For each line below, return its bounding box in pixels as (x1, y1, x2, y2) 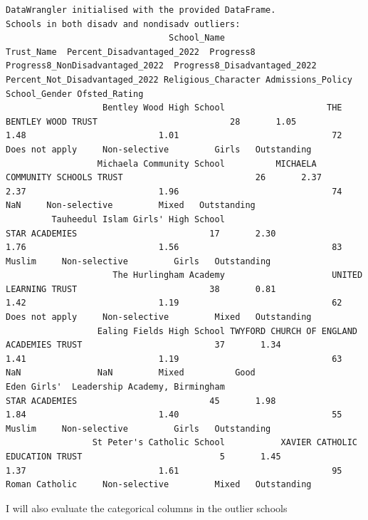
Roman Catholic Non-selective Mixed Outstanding (6, 479, 312, 490)
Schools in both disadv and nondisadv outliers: (6, 19, 241, 29)
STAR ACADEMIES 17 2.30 (6, 228, 276, 239)
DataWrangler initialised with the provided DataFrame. (6, 5, 276, 15)
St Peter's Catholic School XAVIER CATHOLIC (92, 437, 357, 448)
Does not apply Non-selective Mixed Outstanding (6, 312, 312, 323)
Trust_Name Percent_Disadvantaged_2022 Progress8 (6, 46, 256, 57)
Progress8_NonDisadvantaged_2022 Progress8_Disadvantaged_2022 (6, 61, 317, 71)
